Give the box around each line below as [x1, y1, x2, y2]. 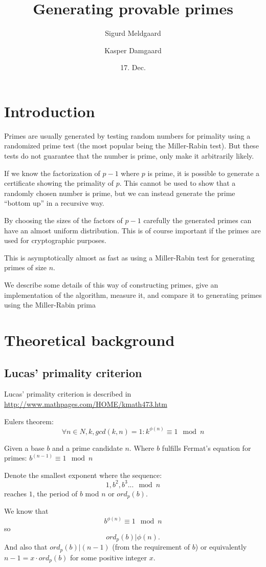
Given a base [4, 442, 45, 453]
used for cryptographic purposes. [4, 235, 106, 246]
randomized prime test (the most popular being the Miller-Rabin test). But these [4, 140, 259, 151]
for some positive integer [70, 552, 147, 562]
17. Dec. [120, 62, 146, 73]
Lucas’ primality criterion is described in [4, 388, 131, 399]
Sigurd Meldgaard [105, 28, 161, 38]
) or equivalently [195, 541, 247, 552]
